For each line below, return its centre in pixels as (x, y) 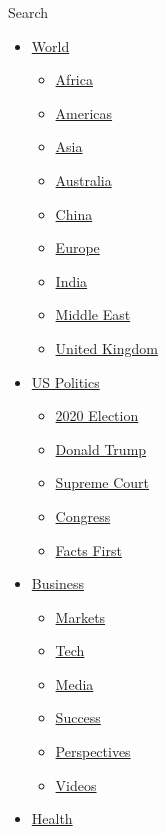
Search (28, 12)
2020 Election (97, 415)
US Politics (65, 381)
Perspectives (93, 751)
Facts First (88, 549)
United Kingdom (106, 347)
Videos (76, 784)
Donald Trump (101, 448)
